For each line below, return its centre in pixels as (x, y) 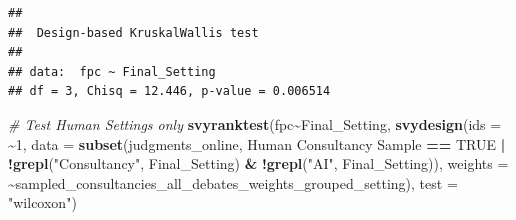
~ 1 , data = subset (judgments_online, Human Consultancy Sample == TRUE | (257, 143)
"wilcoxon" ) (42, 202)
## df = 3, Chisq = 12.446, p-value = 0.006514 (169, 91)
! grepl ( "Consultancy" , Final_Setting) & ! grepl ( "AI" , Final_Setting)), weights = (258, 163)
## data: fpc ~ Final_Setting (112, 71)
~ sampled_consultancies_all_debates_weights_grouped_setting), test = (233, 182)
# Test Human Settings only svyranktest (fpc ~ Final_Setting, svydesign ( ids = (255, 123)
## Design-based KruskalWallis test (133, 32)
